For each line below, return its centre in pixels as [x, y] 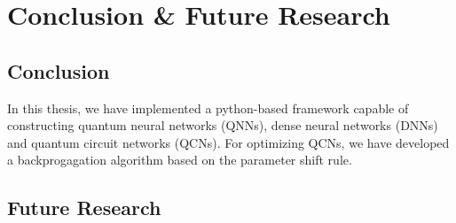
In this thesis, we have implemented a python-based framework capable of [208, 108]
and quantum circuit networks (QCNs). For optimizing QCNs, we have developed [228, 142]
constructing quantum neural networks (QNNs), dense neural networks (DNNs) [223, 125]
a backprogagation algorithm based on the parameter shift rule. [180, 160]
